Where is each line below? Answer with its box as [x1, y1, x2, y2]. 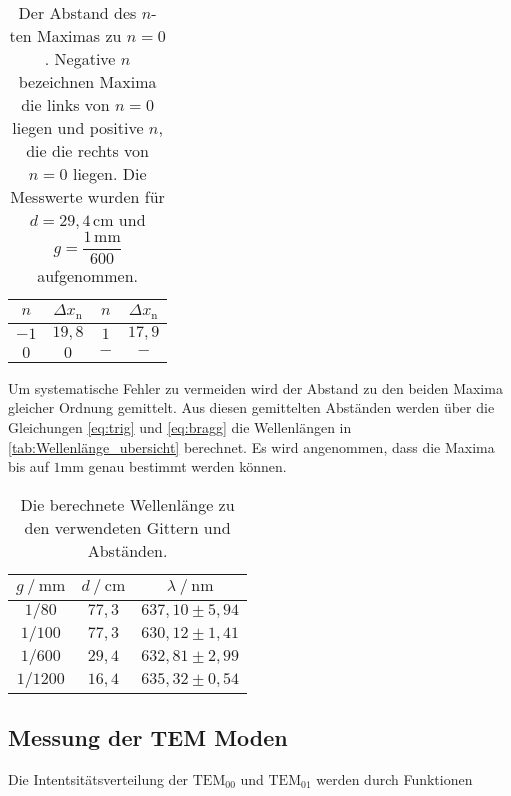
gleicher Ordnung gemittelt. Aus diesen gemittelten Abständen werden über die [8, 397, 495, 418]
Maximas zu [36, 24, 122, 47]
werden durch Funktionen [316, 768, 473, 789]
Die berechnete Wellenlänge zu [20, 492, 235, 516]
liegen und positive [12, 116, 144, 139]
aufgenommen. [37, 263, 139, 287]
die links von [21, 93, 110, 116]
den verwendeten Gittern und [24, 515, 231, 539]
